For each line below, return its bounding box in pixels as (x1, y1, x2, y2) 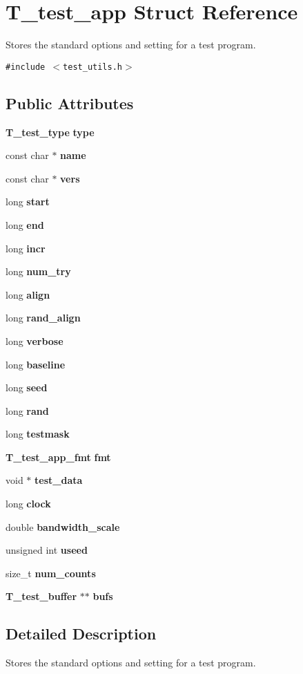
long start (6, 194, 50, 209)
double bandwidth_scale (6, 519, 120, 534)
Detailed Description (6, 623, 157, 644)
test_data (35, 473, 83, 487)
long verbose (6, 333, 63, 348)
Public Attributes (6, 92, 134, 113)
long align (6, 287, 50, 301)
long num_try (6, 264, 71, 279)
